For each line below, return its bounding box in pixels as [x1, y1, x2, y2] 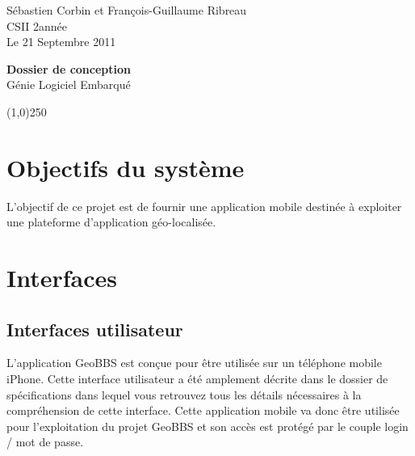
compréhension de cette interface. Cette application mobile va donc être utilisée [6, 402, 400, 419]
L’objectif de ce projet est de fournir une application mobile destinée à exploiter [6, 197, 402, 214]
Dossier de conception [6, 60, 131, 77]
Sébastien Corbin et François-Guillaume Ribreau [6, 2, 247, 18]
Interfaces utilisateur [6, 316, 183, 341]
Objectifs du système [6, 150, 245, 184]
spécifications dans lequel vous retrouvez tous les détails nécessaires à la [6, 386, 362, 403]
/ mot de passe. [6, 433, 84, 450]
